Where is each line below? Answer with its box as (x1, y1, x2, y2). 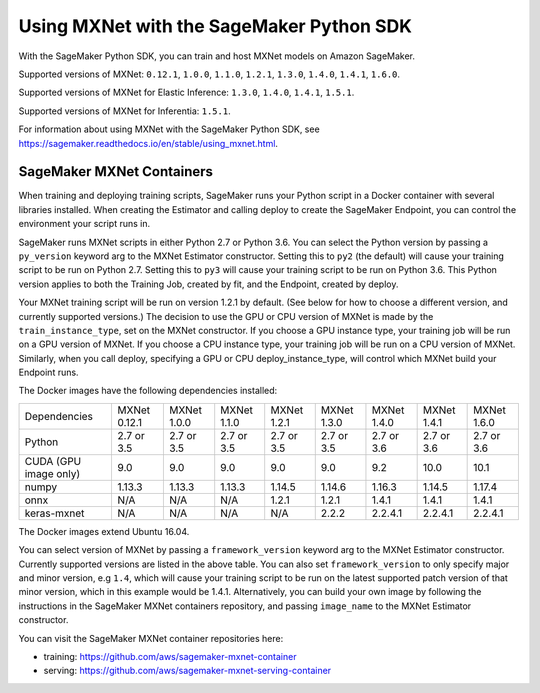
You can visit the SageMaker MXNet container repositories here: (18, 632, 284, 644)
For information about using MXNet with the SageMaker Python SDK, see (18, 123, 320, 135)
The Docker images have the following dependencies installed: (18, 385, 278, 397)
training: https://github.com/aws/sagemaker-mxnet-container (43, 651, 297, 662)
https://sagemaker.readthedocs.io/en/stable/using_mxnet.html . (18, 137, 279, 149)
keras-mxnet (24, 506, 85, 520)
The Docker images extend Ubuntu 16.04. (18, 525, 190, 537)
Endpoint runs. (18, 366, 79, 379)
